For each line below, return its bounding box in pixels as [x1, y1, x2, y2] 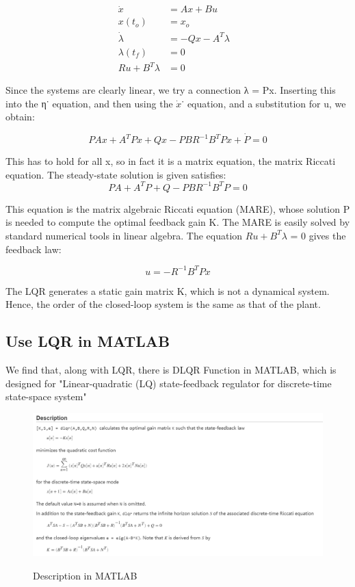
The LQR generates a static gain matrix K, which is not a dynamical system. [5, 283, 330, 298]
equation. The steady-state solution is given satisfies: [5, 167, 226, 181]
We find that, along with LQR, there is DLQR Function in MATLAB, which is [5, 363, 337, 377]
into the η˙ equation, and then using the [5, 96, 173, 110]
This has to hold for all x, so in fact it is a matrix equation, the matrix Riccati [5, 154, 336, 168]
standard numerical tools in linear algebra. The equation [5, 228, 243, 242]
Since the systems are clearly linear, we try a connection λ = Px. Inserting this [5, 83, 336, 97]
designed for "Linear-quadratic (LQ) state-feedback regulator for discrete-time [5, 376, 332, 390]
